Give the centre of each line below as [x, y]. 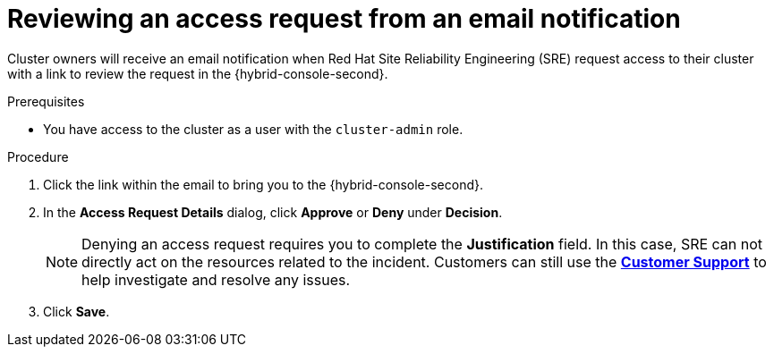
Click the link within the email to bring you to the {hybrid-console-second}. [263, 184]
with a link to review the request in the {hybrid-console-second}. [198, 73]
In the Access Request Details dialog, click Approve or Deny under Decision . [273, 212]
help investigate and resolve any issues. [216, 279]
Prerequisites [46, 101]
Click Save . [77, 311]
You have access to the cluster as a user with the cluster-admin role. [253, 129]
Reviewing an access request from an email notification [344, 19]
